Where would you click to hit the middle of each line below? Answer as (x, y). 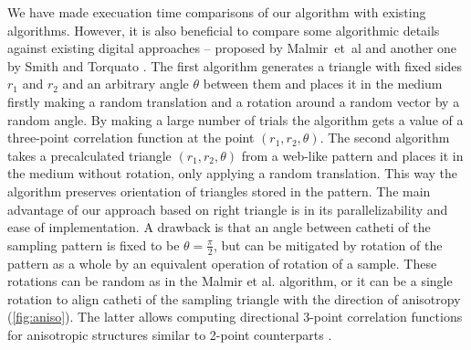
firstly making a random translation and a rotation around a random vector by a (234, 101)
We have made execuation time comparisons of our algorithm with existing (217, 12)
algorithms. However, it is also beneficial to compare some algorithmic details (224, 30)
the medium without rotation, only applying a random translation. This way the (233, 173)
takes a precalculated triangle (89, 155)
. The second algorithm (385, 138)
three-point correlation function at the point (131, 138)
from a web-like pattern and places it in (352, 155)
